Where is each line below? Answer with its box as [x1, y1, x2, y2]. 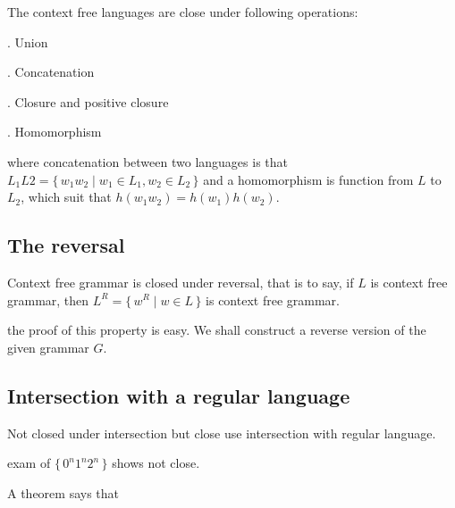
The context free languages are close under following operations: [7, 3, 358, 21]
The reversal [7, 231, 125, 259]
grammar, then [7, 290, 89, 309]
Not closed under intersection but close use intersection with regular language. [7, 423, 436, 442]
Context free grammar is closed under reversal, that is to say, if [7, 272, 354, 291]
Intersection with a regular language [7, 381, 350, 409]
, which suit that [21, 187, 112, 206]
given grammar [7, 337, 89, 356]
